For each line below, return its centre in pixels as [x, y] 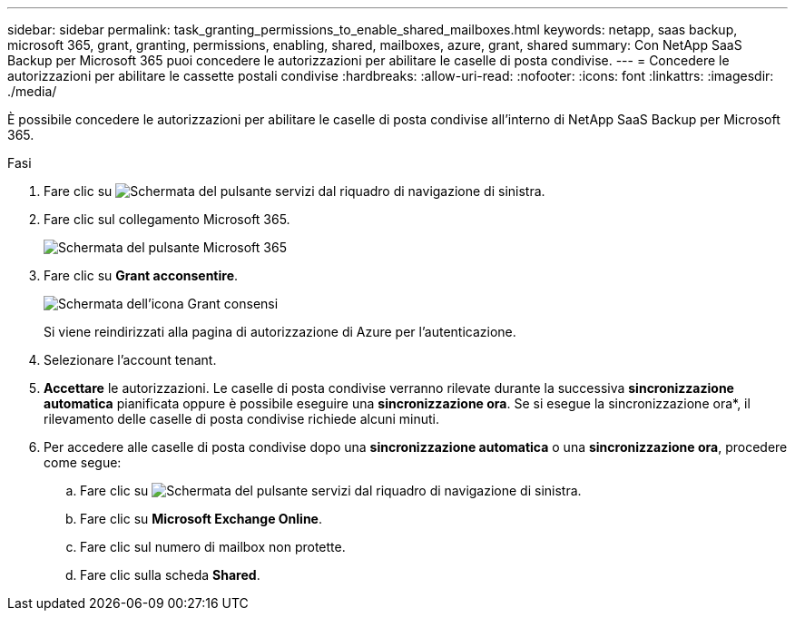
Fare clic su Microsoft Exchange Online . [201, 519]
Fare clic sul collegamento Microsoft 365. [167, 219]
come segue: [83, 462]
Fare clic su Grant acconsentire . [141, 275]
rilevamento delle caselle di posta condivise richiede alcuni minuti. [241, 419]
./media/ [32, 91]
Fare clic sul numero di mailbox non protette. [213, 547]
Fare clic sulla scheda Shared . [170, 575]
